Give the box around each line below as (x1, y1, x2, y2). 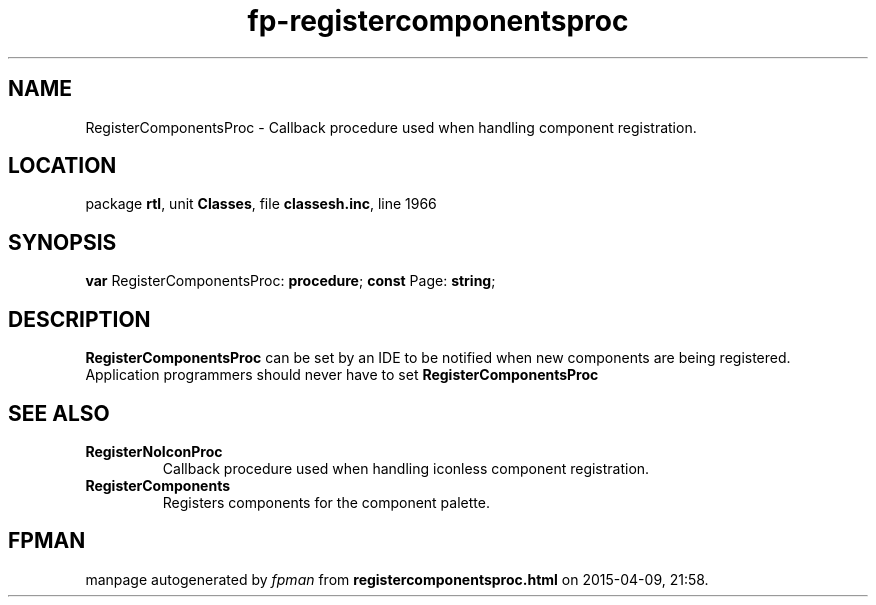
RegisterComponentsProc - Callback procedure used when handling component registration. (85, 118, 697, 136)
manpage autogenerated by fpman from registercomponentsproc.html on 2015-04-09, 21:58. (85, 570, 709, 588)
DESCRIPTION (8, 306, 151, 332)
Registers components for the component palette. (162, 493, 490, 511)
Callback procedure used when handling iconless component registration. (162, 459, 650, 477)
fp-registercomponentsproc (247, 4, 629, 38)
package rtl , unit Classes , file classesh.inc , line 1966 (85, 195, 437, 213)
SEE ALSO (8, 400, 110, 426)
